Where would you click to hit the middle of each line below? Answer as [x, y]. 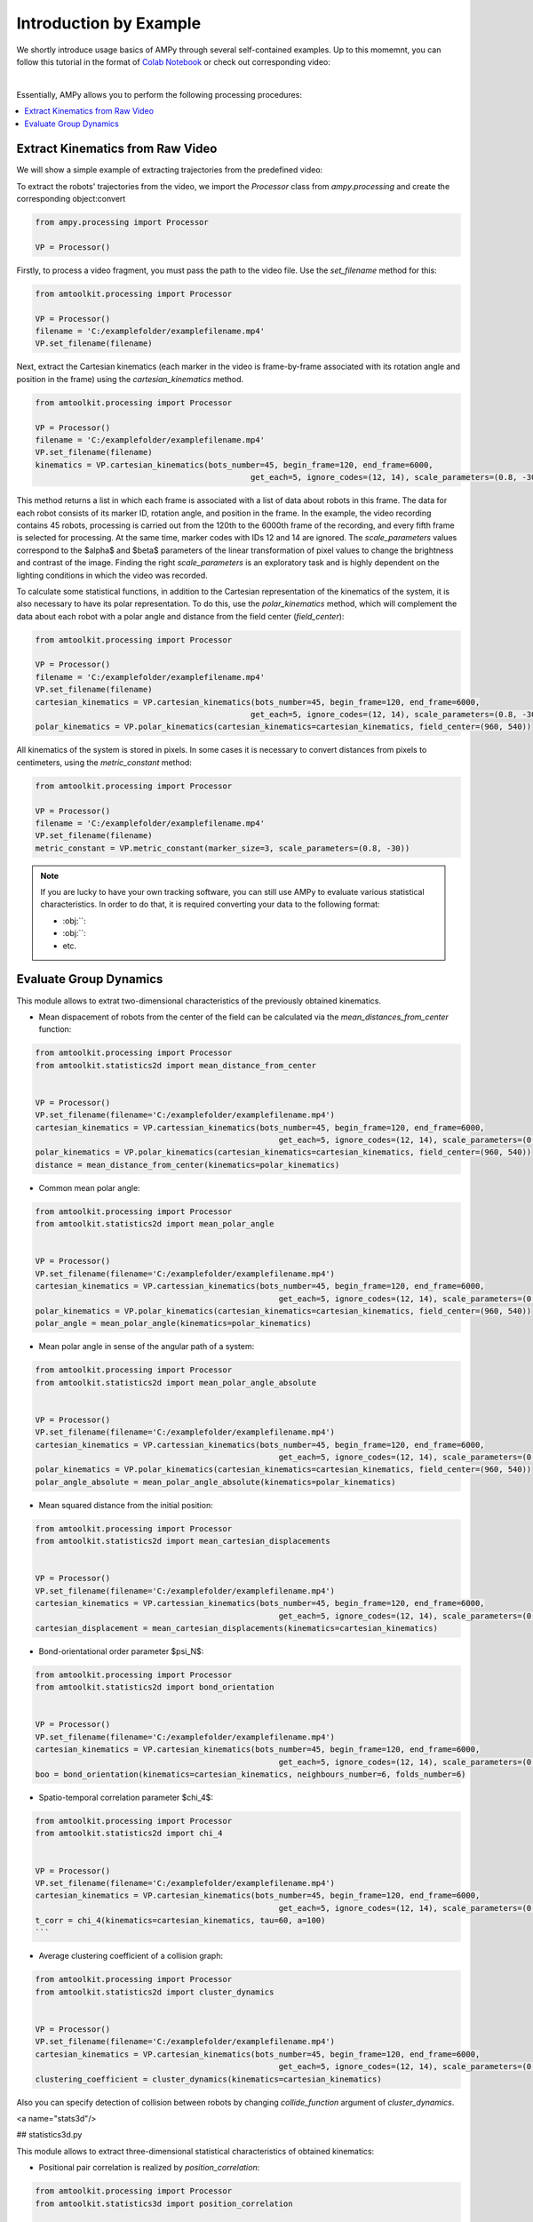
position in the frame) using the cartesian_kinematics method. [130, 379]
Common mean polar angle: [90, 1187]
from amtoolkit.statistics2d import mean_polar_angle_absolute [176, 1383]
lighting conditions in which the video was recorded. [112, 575]
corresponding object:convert [71, 199]
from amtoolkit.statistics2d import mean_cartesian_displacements [183, 1541]
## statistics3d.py [49, 2135]
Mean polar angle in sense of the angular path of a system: [147, 1347]
